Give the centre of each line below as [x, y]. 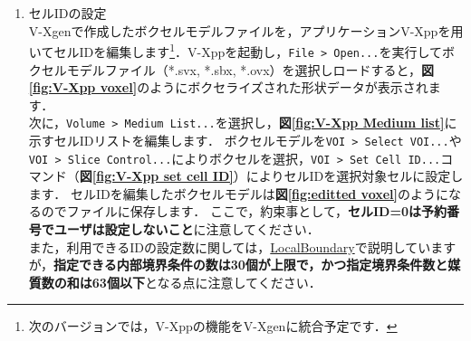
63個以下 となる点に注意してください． [207, 282]
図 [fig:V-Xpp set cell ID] [156, 176]
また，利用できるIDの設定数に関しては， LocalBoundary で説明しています [242, 246]
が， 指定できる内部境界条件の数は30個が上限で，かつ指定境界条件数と [238, 265]
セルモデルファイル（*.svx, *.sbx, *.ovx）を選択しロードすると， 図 [238, 69]
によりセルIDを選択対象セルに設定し [355, 176]
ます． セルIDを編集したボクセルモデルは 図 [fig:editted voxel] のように [239, 193]
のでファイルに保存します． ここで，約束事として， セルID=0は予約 [244, 211]
